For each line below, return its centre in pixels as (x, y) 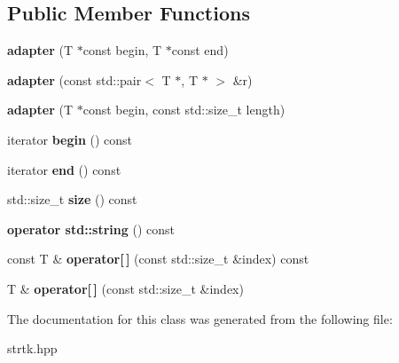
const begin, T (122, 50)
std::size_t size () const (72, 199)
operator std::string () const (91, 229)
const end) (200, 50)
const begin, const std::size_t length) (184, 110)
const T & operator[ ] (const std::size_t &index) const (158, 259)
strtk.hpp (32, 348)
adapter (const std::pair (74, 79)
